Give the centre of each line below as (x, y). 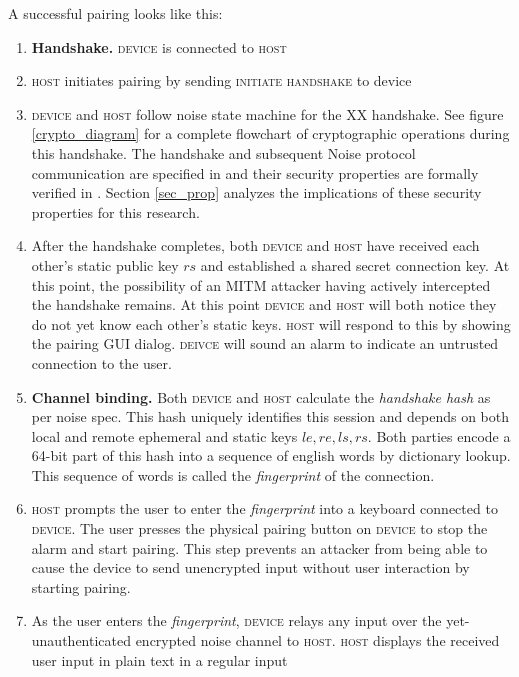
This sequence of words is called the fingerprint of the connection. (233, 474)
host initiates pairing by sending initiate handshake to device (221, 80)
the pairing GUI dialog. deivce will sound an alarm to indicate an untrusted (265, 343)
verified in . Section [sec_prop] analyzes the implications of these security (256, 192)
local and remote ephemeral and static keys (164, 435)
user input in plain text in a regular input (159, 659)
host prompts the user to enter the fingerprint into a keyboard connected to (264, 508)
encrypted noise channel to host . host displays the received (317, 640)
